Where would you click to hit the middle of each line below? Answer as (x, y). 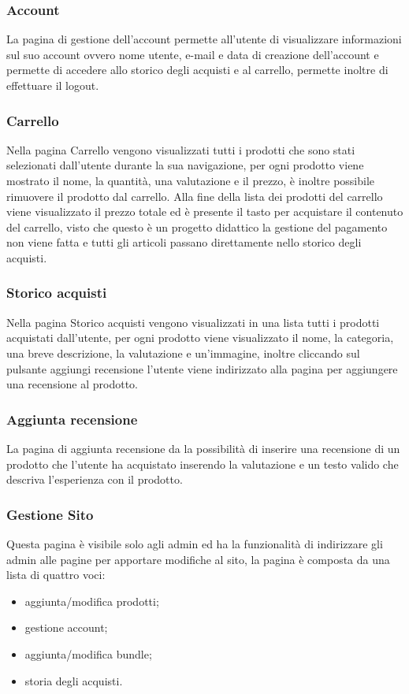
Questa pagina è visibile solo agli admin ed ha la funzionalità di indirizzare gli (195, 543)
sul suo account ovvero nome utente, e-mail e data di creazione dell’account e (193, 54)
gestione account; (66, 627)
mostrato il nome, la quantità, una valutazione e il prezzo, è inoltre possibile (191, 180)
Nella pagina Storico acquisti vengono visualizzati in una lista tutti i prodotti (193, 322)
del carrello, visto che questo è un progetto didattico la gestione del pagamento (197, 226)
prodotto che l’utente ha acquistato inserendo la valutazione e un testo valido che (203, 464)
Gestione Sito (50, 514)
